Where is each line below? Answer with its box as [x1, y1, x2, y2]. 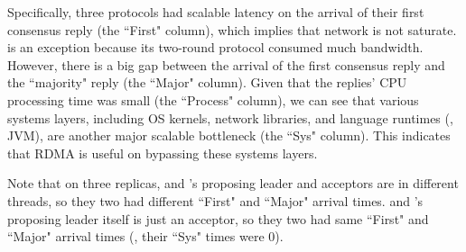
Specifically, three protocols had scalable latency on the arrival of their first [7, 3, 424, 21]
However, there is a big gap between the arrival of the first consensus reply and [7, 55, 445, 74]
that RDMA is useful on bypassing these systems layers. [7, 143, 318, 162]
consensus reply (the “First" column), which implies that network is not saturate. [7, 20, 457, 39]
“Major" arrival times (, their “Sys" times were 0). [7, 227, 284, 246]
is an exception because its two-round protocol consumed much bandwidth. [7, 38, 424, 57]
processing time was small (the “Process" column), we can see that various [7, 90, 419, 109]
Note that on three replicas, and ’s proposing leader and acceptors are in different [7, 174, 459, 193]
